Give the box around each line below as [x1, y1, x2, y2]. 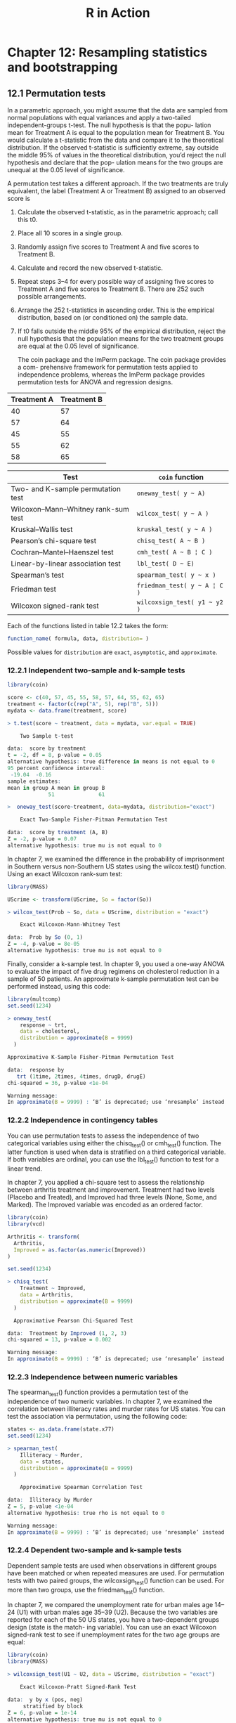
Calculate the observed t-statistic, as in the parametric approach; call [17, 208, 218, 216]
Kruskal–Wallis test [11, 525, 73, 534]
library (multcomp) [7, 996, 61, 1003]
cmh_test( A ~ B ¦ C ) [136, 548, 213, 556]
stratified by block [22, 1703, 83, 1710]
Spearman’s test [11, 571, 65, 580]
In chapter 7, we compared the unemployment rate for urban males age [7, 1601, 214, 1609]
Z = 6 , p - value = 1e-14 [7, 1709, 77, 1716]
